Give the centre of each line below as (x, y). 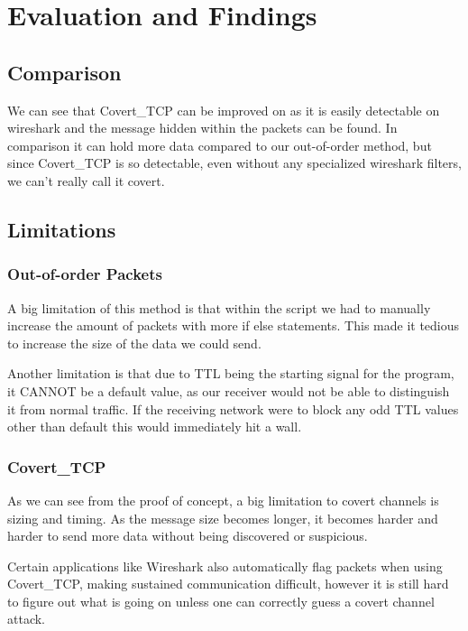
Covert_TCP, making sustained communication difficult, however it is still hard (228, 584)
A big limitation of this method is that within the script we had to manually (219, 307)
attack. (26, 619)
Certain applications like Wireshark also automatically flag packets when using (225, 566)
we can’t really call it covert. (86, 180)
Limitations (62, 229)
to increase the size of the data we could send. (134, 343)
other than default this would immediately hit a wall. (155, 427)
